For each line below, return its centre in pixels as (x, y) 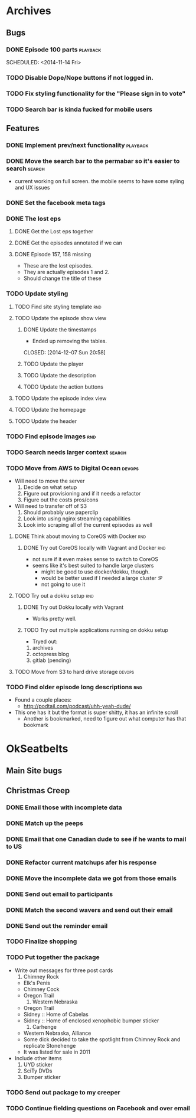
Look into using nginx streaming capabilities (77, 519)
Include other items (38, 1058)
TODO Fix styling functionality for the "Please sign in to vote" (96, 93)
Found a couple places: (43, 700)
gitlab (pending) (52, 660)
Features (23, 128)
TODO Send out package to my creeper (63, 1092)
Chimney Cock (42, 989)
